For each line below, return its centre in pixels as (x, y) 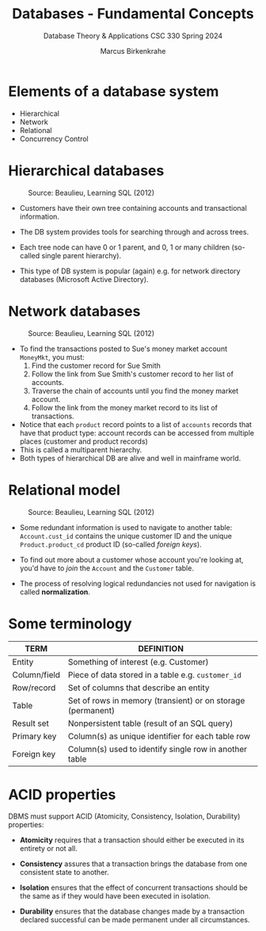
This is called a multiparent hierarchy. (81, 449)
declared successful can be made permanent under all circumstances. (135, 920)
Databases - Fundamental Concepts (133, 14)
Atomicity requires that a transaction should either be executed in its (132, 840)
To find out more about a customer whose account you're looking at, (131, 559)
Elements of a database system (114, 91)
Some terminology (70, 624)
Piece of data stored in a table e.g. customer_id (154, 675)
